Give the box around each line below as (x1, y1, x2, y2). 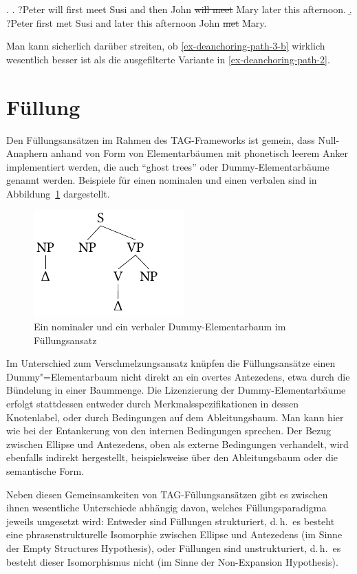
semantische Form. (6, 464, 85, 478)
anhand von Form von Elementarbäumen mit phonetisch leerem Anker (51, 146, 348, 160)
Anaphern (6, 146, 48, 160)
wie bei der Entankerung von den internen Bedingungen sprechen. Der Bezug (6, 423, 332, 438)
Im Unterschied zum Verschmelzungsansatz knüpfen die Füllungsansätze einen (6, 356, 336, 370)
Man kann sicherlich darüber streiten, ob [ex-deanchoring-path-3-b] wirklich (6, 39, 325, 53)
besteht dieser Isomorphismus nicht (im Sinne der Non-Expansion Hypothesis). (6, 554, 338, 568)
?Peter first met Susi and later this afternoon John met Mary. (6, 15, 267, 30)
